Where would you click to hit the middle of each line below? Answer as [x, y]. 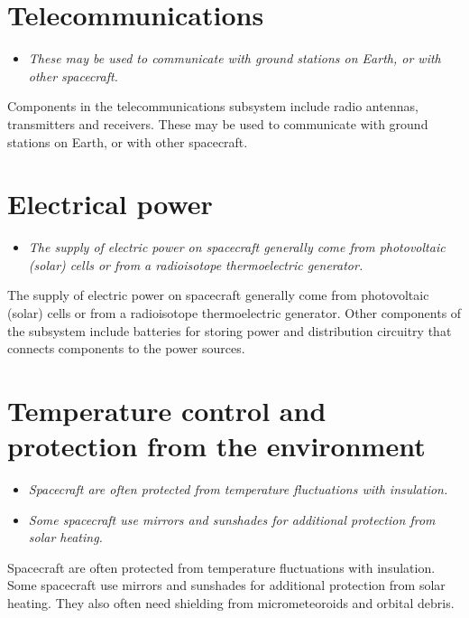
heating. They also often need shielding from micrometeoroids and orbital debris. [231, 603]
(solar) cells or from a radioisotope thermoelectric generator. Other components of [234, 313]
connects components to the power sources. [126, 348]
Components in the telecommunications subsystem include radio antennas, [213, 106]
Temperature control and [167, 410]
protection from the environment [216, 446]
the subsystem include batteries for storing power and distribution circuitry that [230, 330]
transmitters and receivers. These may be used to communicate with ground [218, 123]
